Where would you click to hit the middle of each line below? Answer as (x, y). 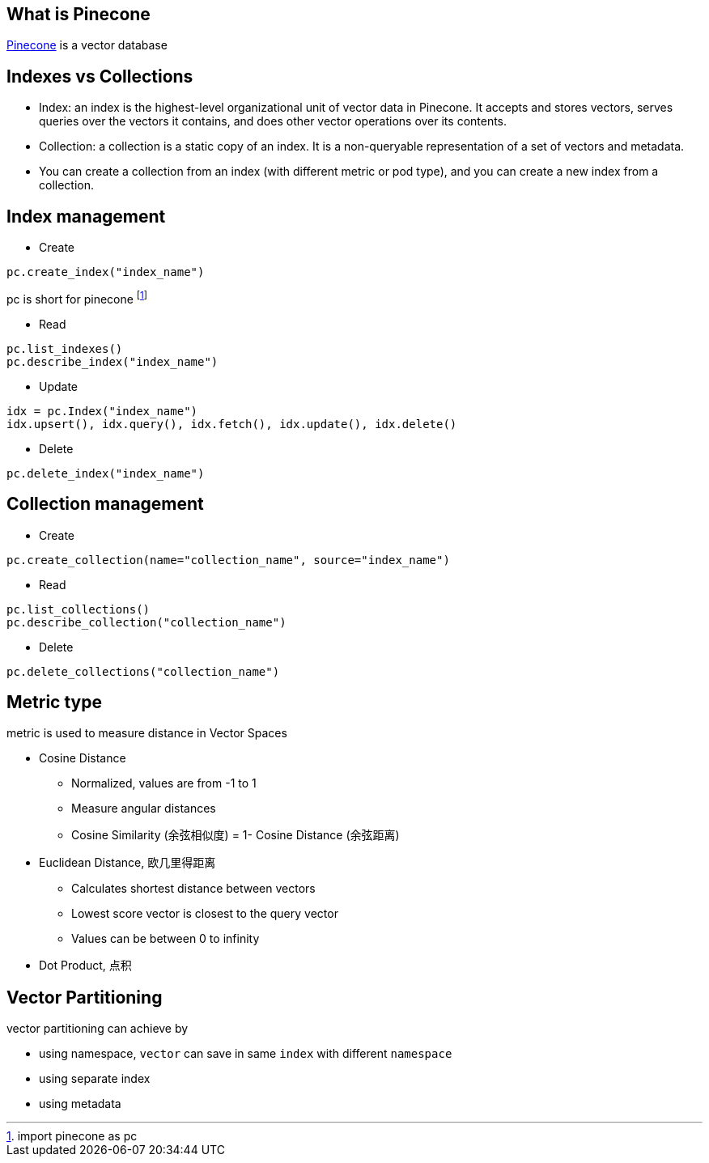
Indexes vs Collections (100, 76)
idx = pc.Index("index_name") (102, 411)
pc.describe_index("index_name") (113, 361)
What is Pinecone (79, 14)
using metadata (80, 1104)
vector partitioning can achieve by (98, 1029)
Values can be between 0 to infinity (166, 939)
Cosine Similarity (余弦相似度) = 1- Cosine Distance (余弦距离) (236, 835)
